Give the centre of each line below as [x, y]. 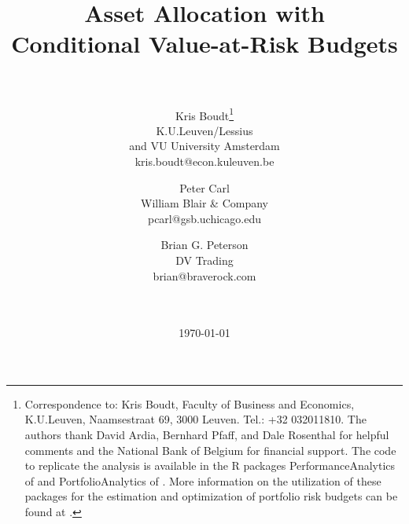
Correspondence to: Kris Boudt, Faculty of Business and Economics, [190, 403]
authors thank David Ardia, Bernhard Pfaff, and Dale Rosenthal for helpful [207, 435]
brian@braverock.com [204, 275]
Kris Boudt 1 [204, 114]
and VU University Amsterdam [204, 146]
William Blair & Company [204, 203]
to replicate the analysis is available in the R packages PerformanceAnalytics [210, 465]
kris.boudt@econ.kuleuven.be [204, 161]
